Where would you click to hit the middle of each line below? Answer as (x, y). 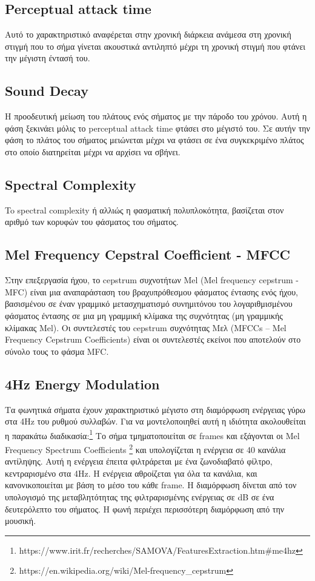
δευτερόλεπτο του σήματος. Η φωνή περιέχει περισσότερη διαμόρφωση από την (145, 509)
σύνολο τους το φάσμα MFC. (57, 351)
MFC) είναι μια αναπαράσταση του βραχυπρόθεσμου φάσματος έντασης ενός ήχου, (152, 291)
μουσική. (21, 521)
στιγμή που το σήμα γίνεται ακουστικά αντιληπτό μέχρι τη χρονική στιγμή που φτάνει (155, 46)
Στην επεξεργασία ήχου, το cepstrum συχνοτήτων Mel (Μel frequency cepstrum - (152, 280)
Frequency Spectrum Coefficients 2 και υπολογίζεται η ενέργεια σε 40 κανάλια (145, 448)
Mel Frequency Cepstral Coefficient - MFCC (148, 254)
